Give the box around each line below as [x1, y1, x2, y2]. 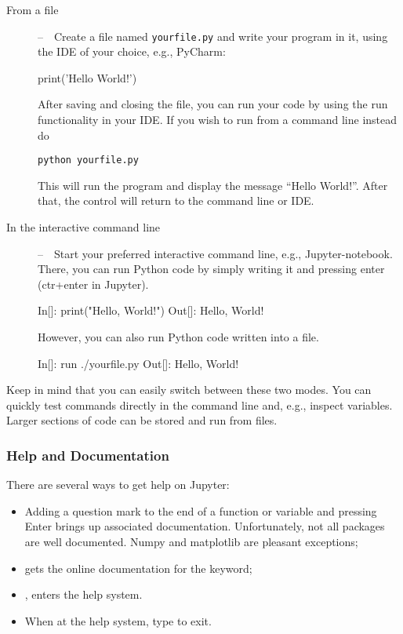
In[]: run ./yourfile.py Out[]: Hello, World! [38, 355, 239, 371]
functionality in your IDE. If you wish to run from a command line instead [38, 111, 398, 128]
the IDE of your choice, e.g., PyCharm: [38, 43, 226, 60]
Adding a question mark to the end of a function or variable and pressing [24, 502, 377, 519]
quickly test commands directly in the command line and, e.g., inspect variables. [6, 396, 393, 413]
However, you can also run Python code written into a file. [38, 329, 319, 345]
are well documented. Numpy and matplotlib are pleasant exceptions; [24, 534, 358, 549]
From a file [6, 2, 59, 17]
